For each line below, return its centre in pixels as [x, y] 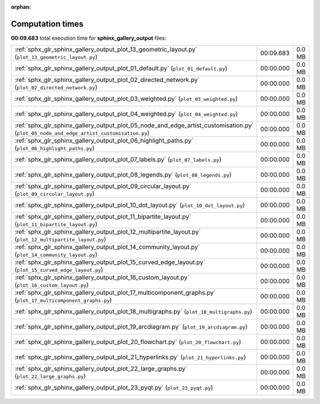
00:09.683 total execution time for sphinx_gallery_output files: [89, 38]
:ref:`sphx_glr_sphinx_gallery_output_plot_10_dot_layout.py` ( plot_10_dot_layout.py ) [130, 205]
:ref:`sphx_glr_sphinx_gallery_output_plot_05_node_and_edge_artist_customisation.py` [134, 126]
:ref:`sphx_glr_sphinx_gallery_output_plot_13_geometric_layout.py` [106, 49]
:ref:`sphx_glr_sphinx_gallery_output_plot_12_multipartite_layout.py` [108, 232]
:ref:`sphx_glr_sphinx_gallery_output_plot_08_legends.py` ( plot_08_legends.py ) [123, 175]
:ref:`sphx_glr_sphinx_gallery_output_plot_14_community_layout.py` [107, 247]
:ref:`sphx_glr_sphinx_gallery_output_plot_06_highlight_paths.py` [104, 141]
